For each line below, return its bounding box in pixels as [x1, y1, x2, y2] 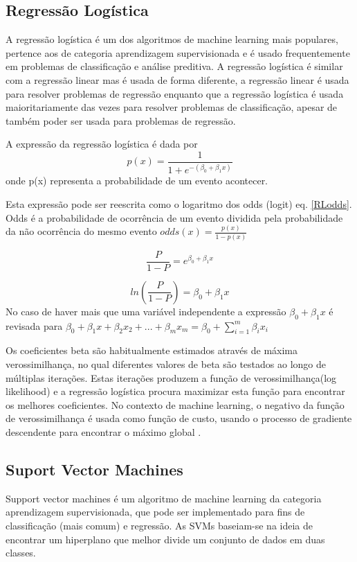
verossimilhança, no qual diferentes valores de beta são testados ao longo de [6, 357, 327, 371]
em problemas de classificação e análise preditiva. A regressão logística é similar [6, 59, 343, 73]
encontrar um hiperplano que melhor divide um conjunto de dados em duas [6, 532, 325, 546]
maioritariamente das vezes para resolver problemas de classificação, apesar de [6, 100, 338, 114]
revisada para [6, 318, 63, 333]
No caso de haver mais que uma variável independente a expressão [6, 304, 286, 318]
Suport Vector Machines [6, 458, 183, 480]
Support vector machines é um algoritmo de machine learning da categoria [6, 491, 322, 505]
